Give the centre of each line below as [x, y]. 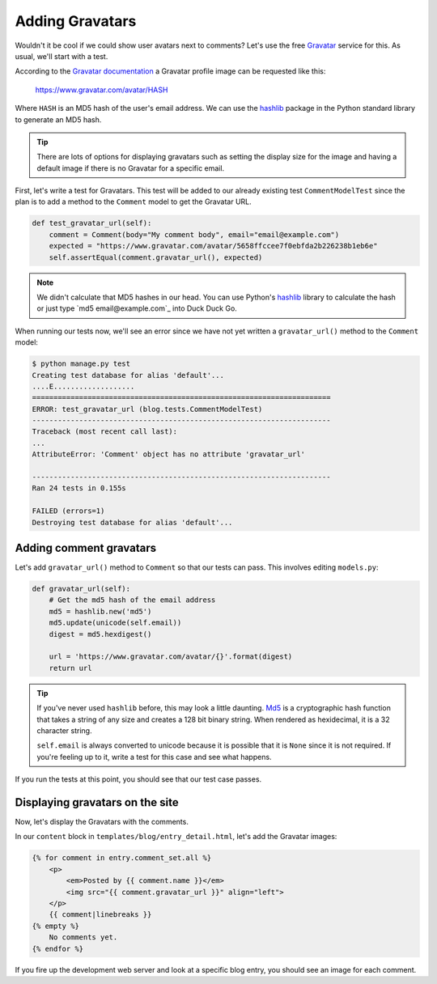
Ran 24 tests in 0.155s [79, 488]
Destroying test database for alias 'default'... [132, 522]
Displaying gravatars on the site [97, 802]
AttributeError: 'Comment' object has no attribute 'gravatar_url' [169, 454]
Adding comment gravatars [86, 548]
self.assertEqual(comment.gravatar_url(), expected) [156, 257]
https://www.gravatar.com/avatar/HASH [102, 90]
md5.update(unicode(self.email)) [115, 623]
